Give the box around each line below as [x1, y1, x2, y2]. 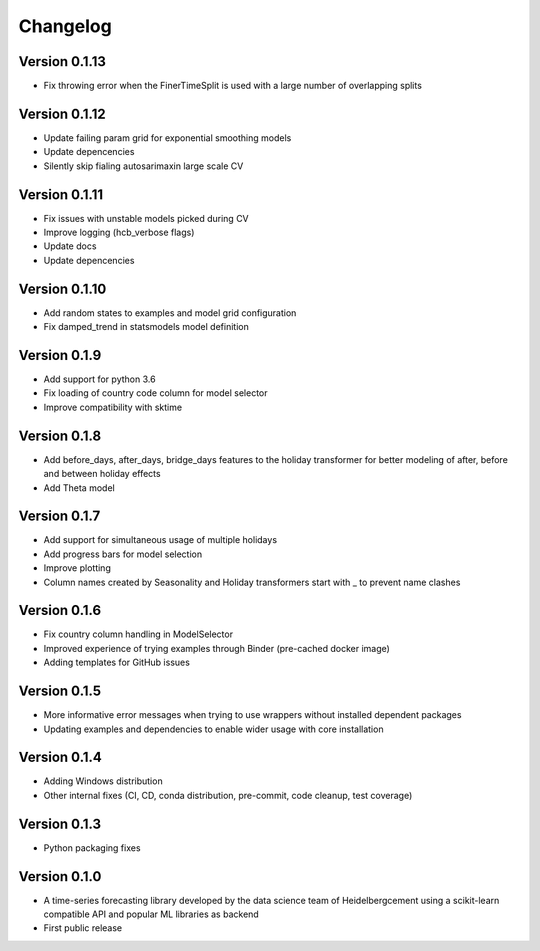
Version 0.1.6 [18, 602, 102, 619]
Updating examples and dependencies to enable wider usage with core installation [43, 723, 384, 735]
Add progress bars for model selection [43, 548, 203, 560]
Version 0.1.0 [18, 868, 102, 885]
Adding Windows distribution [43, 775, 164, 787]
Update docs [43, 240, 97, 252]
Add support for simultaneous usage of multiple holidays [43, 534, 278, 546]
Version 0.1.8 [18, 427, 102, 444]
